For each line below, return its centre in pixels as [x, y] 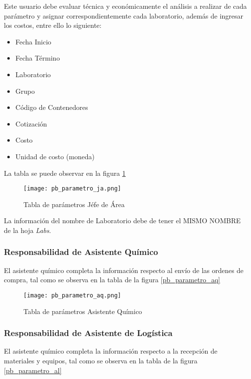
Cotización [31, 123]
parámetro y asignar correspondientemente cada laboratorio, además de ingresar [124, 15]
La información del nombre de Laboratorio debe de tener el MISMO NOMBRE [122, 221]
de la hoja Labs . [28, 230]
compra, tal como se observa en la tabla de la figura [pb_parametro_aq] [112, 280]
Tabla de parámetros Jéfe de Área [74, 204]
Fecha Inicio [33, 41]
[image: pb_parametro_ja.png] [72, 189]
